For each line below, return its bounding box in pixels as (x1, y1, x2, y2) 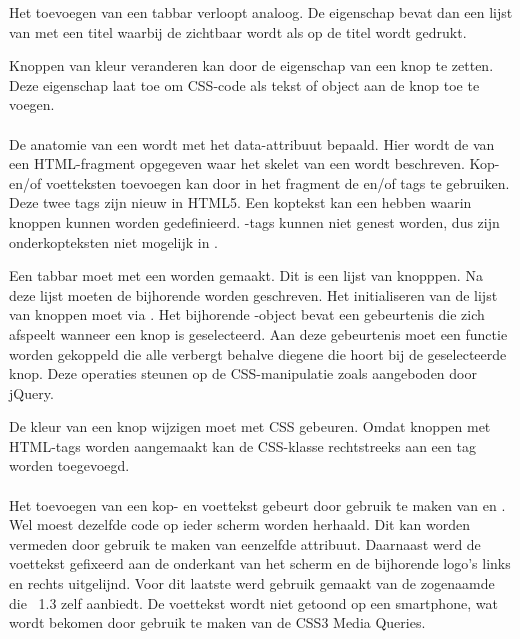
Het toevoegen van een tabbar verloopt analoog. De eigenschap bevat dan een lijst (9, 2, 513, 22)
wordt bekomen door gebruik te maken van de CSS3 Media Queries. (9, 612, 426, 633)
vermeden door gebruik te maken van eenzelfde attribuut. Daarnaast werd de (9, 533, 481, 554)
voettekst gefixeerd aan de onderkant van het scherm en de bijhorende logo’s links (9, 553, 511, 574)
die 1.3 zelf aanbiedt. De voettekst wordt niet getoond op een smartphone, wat (9, 592, 498, 613)
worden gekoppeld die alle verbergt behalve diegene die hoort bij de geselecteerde (9, 343, 507, 364)
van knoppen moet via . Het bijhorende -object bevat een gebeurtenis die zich (9, 304, 485, 325)
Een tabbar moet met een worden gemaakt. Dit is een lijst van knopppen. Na (9, 265, 483, 286)
